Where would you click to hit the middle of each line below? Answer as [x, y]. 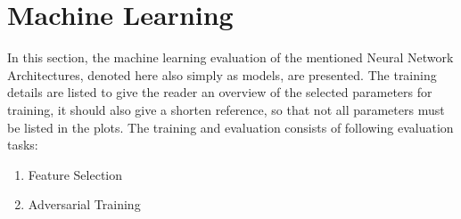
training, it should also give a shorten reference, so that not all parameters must [226, 109]
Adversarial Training [84, 204]
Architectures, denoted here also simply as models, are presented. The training [222, 74]
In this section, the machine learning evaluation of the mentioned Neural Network [230, 57]
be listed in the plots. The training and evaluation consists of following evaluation [230, 127]
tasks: [23, 145]
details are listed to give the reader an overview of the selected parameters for [220, 92]
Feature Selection [75, 174]
